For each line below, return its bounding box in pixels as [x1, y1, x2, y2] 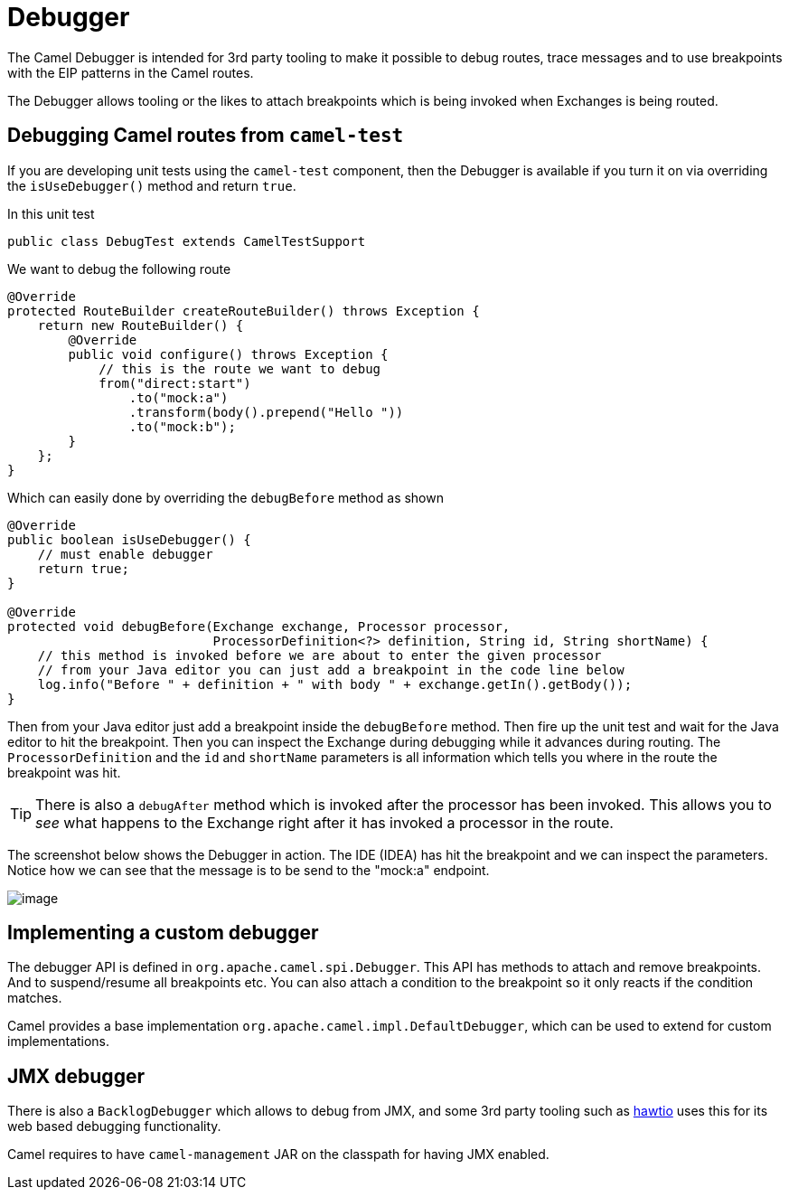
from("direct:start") [99, 375, 251, 391]
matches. [7, 990, 62, 1006]
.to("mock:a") [128, 390, 229, 405]
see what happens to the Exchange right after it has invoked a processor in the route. [35, 813, 614, 832]
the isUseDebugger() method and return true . [7, 177, 296, 193]
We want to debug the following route [7, 260, 231, 277]
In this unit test [7, 205, 95, 221]
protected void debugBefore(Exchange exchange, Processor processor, [7, 618, 511, 634]
